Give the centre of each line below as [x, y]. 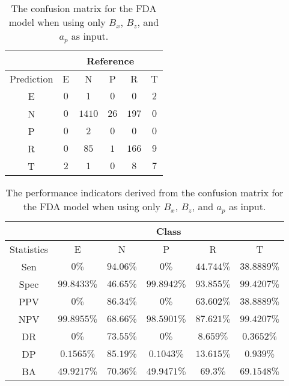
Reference [110, 60]
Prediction [32, 78]
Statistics [29, 249]
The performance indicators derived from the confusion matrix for [144, 192]
